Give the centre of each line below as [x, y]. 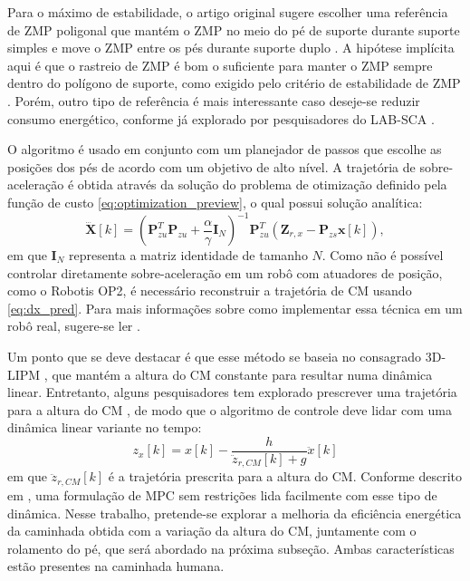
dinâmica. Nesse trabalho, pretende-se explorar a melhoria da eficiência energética [235, 513]
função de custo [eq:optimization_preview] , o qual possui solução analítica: [215, 202]
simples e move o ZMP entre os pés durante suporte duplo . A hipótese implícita [231, 48]
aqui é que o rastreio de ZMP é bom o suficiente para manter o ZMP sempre [220, 65]
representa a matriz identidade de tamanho [188, 255]
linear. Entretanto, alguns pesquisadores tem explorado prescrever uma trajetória [232, 392]
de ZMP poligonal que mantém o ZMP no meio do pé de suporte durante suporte [234, 29]
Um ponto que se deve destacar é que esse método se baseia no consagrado [215, 356]
